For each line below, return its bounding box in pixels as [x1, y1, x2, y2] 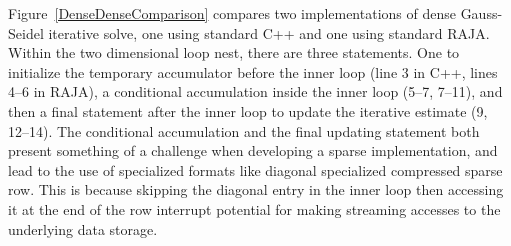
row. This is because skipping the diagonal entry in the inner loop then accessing [8, 179, 504, 200]
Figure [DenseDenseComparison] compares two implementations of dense [8, 3, 456, 23]
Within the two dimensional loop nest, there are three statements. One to [8, 42, 460, 63]
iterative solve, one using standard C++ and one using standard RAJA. [48, 22, 490, 43]
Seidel [8, 22, 44, 43]
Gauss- [460, 3, 503, 23]
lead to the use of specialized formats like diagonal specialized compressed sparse [8, 159, 503, 180]
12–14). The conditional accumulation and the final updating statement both [8, 120, 480, 141]
